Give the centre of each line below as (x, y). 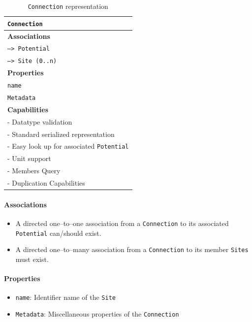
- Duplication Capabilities (46, 183)
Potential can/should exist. (58, 233)
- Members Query (34, 171)
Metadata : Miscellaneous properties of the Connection (97, 313)
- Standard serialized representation (61, 134)
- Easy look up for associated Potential (68, 146)
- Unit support (29, 158)
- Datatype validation (40, 121)
